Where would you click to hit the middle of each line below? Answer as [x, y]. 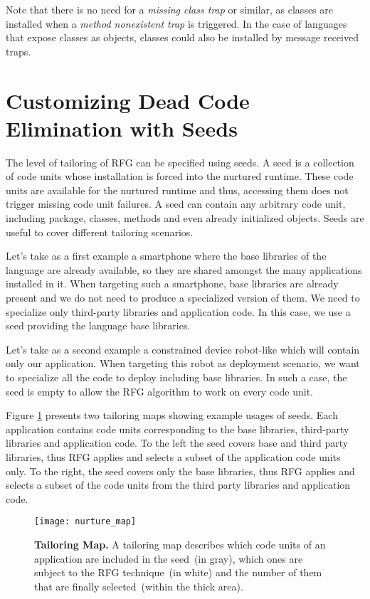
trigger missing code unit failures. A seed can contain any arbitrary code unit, [176, 204]
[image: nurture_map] [85, 522]
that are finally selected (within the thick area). [139, 586]
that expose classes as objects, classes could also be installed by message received [182, 37]
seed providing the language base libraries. [98, 325]
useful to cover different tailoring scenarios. [100, 232]
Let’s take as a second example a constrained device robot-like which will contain [183, 349]
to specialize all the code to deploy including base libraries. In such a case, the [176, 377]
